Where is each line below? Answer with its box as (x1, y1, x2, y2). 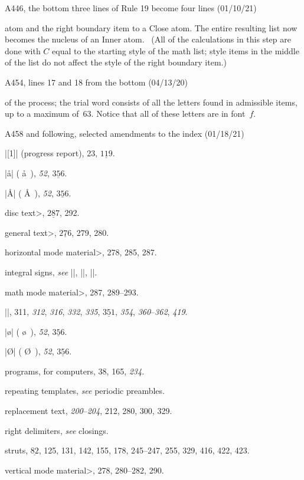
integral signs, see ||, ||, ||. (5, 265, 97, 278)
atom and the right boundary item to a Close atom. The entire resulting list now (5, 21, 298, 34)
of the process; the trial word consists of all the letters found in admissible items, (5, 96, 298, 108)
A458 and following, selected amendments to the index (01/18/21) (5, 127, 244, 139)
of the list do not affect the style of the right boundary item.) (5, 56, 227, 68)
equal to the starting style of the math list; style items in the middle (52, 44, 299, 57)
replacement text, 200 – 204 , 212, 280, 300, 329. (5, 405, 172, 417)
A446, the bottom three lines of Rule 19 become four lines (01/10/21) (5, 2, 257, 14)
